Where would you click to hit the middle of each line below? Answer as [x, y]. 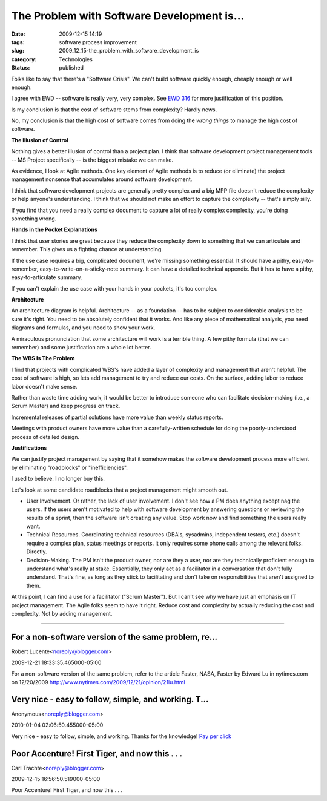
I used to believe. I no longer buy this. [58, 479]
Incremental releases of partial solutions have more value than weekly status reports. [117, 417]
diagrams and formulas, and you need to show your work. [83, 328]
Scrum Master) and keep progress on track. [66, 406]
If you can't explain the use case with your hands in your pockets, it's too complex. [114, 288]
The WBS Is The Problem [43, 358]
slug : [18, 51]
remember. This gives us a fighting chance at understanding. [87, 249]
